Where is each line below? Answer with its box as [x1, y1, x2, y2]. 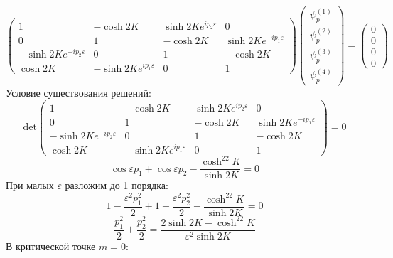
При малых [6, 178, 54, 193]
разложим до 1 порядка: [65, 178, 168, 193]
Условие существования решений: [6, 85, 151, 100]
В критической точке [6, 238, 96, 253]
